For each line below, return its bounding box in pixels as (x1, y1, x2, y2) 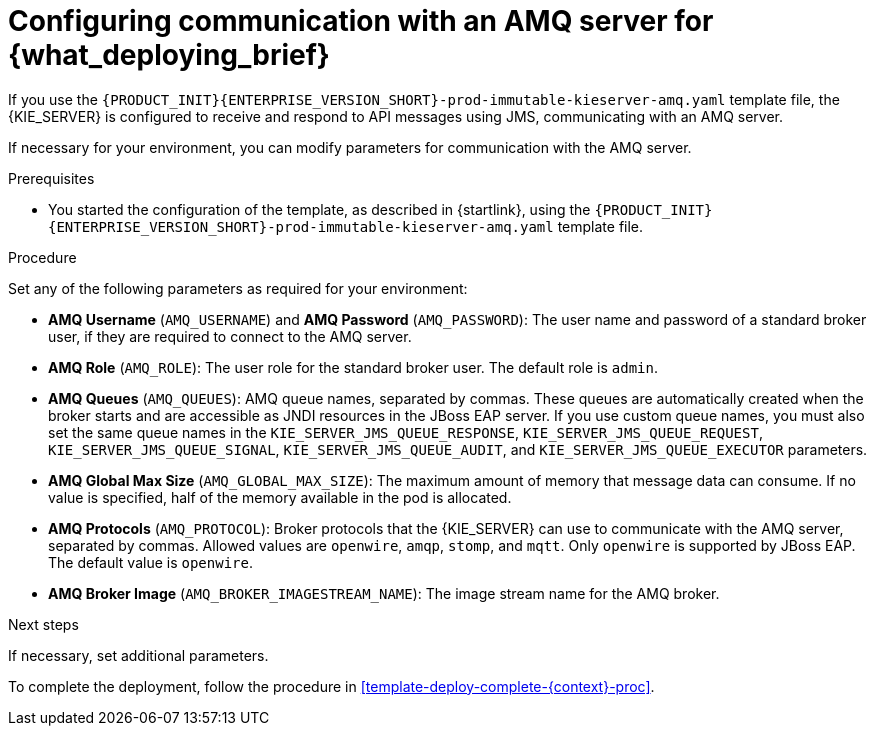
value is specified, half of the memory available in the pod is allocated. (48, 488, 512, 506)
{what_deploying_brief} (8, 38, 330, 72)
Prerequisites (8, 169, 95, 187)
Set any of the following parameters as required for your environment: (8, 279, 468, 297)
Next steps (8, 615, 79, 633)
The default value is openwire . (48, 553, 253, 571)
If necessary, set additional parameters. (8, 646, 269, 664)
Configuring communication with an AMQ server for (8, 4, 714, 38)
